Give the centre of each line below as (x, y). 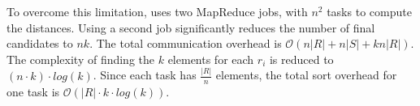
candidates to (40, 43)
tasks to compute (369, 11)
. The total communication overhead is (186, 43)
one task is (33, 91)
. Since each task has (145, 75)
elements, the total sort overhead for (306, 75)
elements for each (211, 59)
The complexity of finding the (81, 59)
